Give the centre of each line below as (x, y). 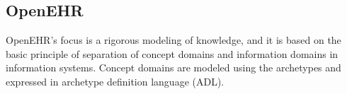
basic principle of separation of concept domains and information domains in (172, 53)
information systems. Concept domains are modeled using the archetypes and (173, 67)
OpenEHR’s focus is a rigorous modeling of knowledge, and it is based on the (173, 40)
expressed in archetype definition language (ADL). (115, 81)
